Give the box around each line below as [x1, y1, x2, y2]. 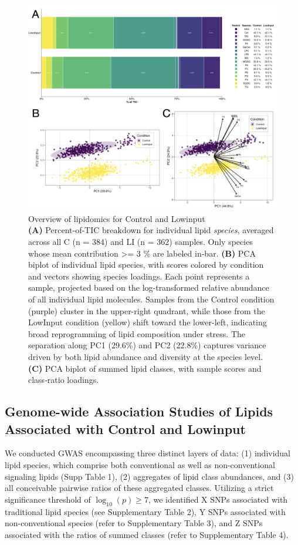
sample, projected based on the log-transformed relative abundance [28, 281, 269, 294]
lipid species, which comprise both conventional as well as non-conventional [5, 458, 275, 470]
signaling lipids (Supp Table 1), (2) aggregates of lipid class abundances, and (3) [5, 470, 294, 482]
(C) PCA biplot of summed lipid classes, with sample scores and [28, 362, 262, 374]
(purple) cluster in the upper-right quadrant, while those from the [28, 304, 265, 317]
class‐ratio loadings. [28, 374, 99, 386]
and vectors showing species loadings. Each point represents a [28, 270, 250, 282]
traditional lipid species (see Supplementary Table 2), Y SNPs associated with [5, 505, 286, 517]
